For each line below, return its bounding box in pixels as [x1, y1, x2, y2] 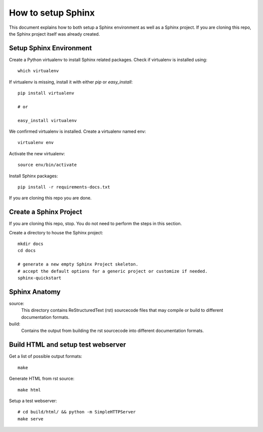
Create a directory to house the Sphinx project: [9, 229, 103, 235]
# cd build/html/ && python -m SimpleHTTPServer [18, 409, 136, 415]
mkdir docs [18, 241, 44, 247]
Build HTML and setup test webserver [9, 341, 126, 349]
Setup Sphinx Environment [9, 44, 92, 52]
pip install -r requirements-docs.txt [18, 184, 111, 190]
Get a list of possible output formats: [9, 353, 82, 359]
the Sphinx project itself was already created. [9, 31, 100, 37]
